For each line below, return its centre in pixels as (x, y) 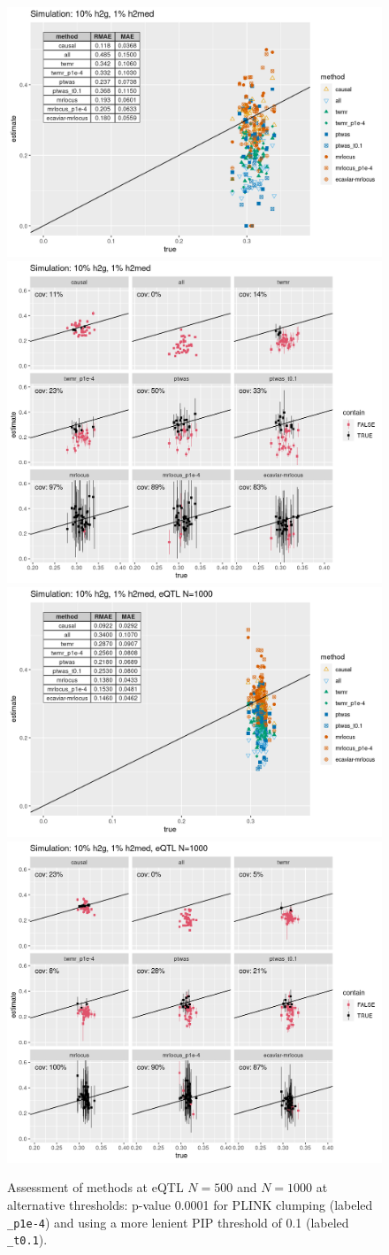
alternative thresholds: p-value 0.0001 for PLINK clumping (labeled (190, 1205)
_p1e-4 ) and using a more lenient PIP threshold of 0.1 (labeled (178, 1222)
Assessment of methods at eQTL (95, 1187)
